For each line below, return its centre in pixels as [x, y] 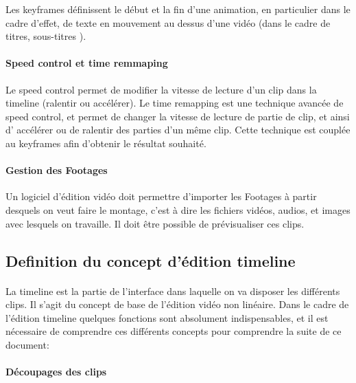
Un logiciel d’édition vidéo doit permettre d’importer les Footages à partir [161, 196]
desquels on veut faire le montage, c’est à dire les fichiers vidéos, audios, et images [178, 209]
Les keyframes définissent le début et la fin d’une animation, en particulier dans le [178, 9]
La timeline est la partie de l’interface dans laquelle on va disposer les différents [173, 291]
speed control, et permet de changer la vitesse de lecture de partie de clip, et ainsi [178, 116]
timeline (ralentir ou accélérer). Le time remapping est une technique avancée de [175, 103]
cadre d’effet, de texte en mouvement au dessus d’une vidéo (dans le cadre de [168, 22]
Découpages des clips [56, 372]
